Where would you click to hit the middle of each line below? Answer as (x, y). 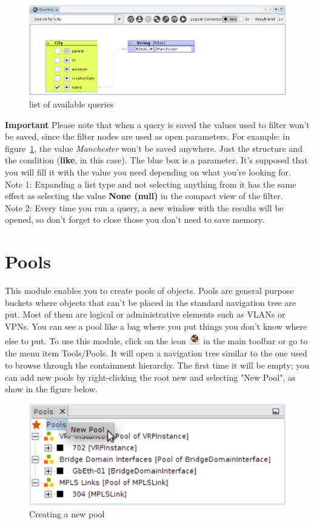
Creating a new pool (67, 514)
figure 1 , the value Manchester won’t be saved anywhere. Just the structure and (154, 148)
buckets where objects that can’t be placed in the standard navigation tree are (151, 302)
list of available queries (72, 104)
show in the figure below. (51, 389)
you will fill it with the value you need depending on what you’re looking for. (148, 172)
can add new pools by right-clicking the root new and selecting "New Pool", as (150, 377)
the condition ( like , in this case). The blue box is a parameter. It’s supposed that (156, 160)
